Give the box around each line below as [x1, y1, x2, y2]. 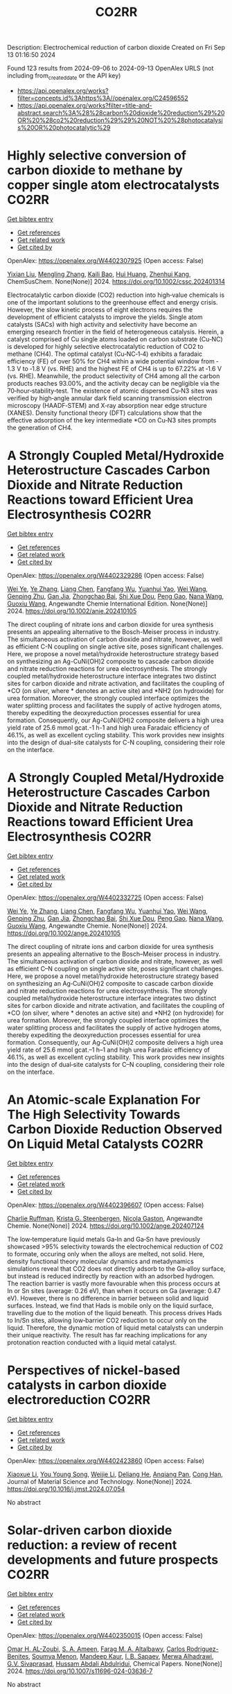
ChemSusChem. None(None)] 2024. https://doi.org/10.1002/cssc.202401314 [7, 277, 225, 285]
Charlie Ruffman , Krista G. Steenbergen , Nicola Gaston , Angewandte [7, 1214, 203, 1222]
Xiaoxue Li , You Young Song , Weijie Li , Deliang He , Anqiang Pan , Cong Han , [7, 1470, 224, 1478]
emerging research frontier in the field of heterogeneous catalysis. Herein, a [7, 327, 224, 336]
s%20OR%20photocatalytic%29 [17, 123, 111, 132]
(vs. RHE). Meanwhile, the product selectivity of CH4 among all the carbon [7, 372, 220, 380]
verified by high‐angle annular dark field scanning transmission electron [7, 393, 213, 402]
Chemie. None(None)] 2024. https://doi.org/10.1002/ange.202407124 [7, 1222, 204, 1230]
